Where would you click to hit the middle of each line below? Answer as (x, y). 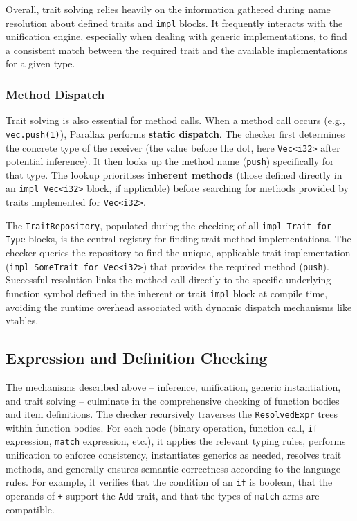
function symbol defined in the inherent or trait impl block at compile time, (167, 293)
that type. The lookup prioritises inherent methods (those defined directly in (174, 174)
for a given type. (40, 63)
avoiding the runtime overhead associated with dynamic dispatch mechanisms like (179, 307)
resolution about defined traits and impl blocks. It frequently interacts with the (174, 23)
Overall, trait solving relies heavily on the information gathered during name (168, 9)
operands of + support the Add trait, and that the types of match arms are (163, 495)
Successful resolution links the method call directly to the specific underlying (168, 280)
